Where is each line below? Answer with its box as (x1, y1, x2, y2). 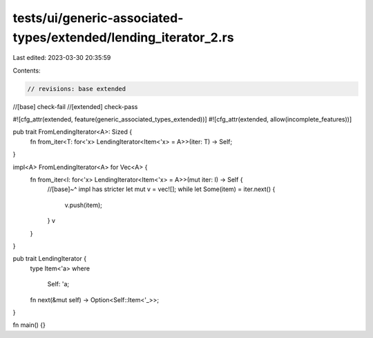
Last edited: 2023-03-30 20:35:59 (12, 54, 111, 62)
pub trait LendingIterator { (12, 255, 86, 263)
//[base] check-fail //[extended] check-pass (12, 102, 138, 110)
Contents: (12, 66, 41, 74)
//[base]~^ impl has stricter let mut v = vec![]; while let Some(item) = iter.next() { (47, 185, 276, 193)
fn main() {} (12, 321, 46, 329)
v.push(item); (64, 201, 103, 209)
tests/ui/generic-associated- (12, 10, 184, 26)
